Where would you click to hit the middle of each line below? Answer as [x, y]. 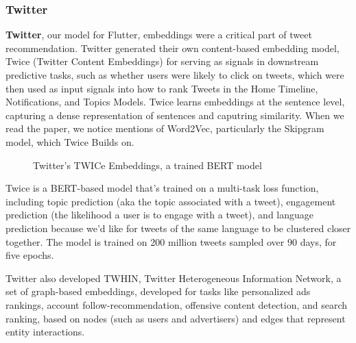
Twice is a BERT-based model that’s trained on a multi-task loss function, [162, 188]
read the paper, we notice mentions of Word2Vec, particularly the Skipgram [165, 128]
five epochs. [30, 255]
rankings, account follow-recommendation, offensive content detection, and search [177, 304]
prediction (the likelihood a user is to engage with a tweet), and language [160, 215]
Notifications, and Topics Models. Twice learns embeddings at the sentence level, [175, 102]
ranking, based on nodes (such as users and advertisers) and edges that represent [176, 318]
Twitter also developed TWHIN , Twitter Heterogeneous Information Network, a [174, 278]
